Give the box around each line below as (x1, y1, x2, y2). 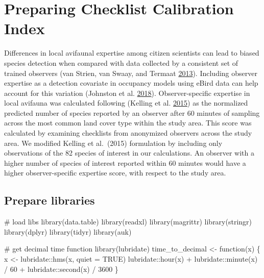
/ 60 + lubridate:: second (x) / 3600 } (4, 263, 118, 274)
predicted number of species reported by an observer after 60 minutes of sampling (4, 107, 260, 118)
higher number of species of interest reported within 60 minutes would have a (4, 157, 246, 168)
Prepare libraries (4, 192, 95, 208)
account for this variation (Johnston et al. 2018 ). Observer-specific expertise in (4, 87, 250, 98)
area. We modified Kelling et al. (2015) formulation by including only (4, 137, 223, 148)
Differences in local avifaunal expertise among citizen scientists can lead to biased (4, 47, 259, 58)
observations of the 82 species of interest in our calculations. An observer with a (4, 147, 254, 158)
